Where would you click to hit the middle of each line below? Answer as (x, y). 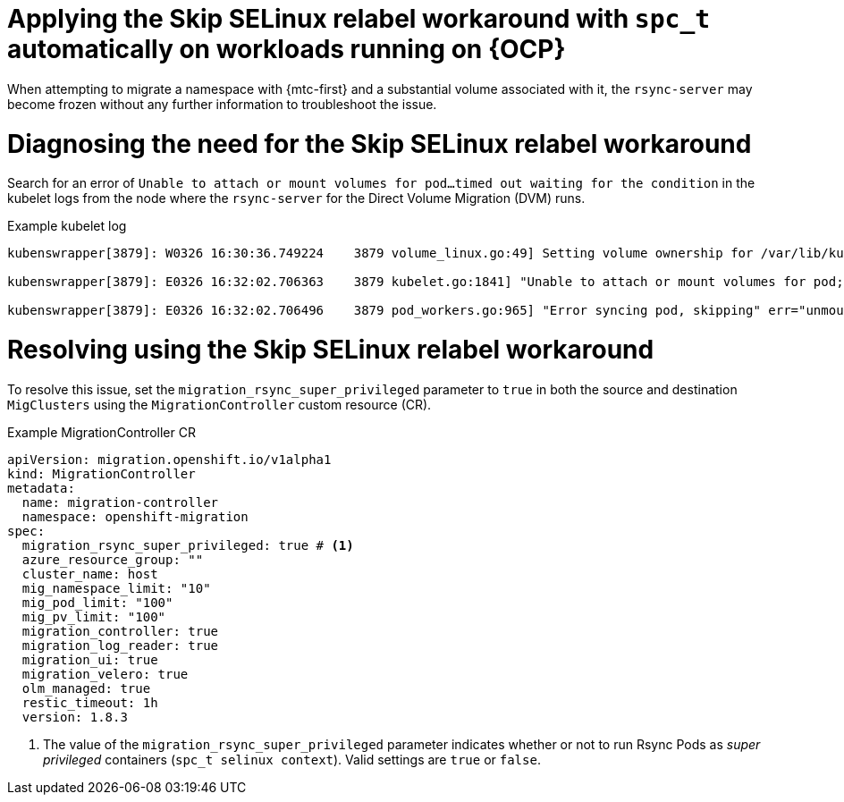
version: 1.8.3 (75, 717)
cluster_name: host (90, 574)
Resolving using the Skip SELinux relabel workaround (331, 350)
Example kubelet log (67, 226)
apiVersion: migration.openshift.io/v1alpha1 (169, 459)
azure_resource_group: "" (113, 559)
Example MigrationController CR (101, 432)
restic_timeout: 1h (90, 702)
